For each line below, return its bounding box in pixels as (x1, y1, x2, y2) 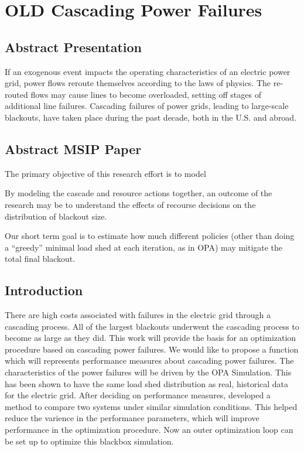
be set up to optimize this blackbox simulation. (5, 435, 174, 447)
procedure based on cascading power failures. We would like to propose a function (5, 343, 299, 355)
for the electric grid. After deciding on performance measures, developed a (5, 389, 271, 401)
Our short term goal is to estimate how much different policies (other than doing (5, 230, 295, 242)
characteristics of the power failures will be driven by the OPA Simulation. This (5, 366, 292, 378)
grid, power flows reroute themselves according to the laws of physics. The (5, 77, 271, 89)
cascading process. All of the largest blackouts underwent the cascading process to (5, 320, 299, 332)
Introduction (5, 281, 83, 299)
